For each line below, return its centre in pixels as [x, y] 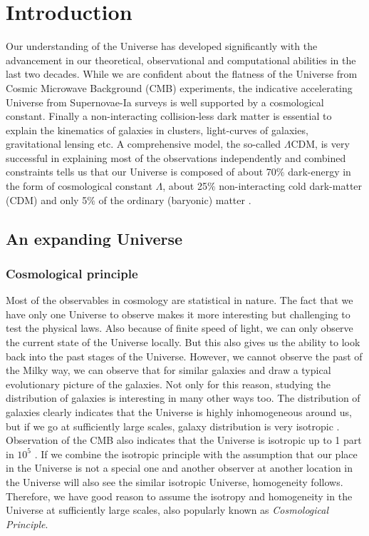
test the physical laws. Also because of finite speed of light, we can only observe [180, 328]
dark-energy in [319, 172]
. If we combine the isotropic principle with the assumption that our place [196, 454]
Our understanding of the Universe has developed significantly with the [162, 46]
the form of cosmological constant [79, 186]
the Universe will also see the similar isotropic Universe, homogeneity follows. [175, 481]
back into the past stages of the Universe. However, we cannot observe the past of [184, 356]
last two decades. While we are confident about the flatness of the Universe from [182, 74]
